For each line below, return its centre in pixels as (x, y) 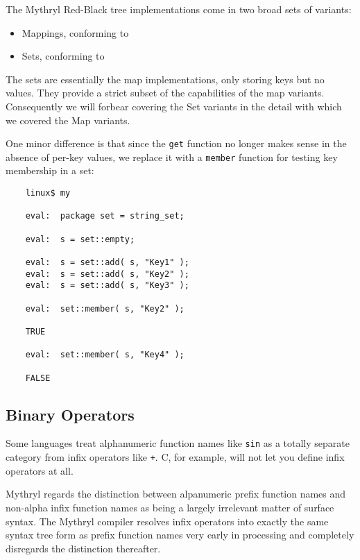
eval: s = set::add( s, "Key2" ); (107, 274)
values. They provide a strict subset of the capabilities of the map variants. (165, 93)
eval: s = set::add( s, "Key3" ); (107, 286)
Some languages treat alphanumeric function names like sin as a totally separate (178, 443)
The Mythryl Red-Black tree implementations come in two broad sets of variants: (179, 9)
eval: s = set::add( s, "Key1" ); (107, 262)
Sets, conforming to (63, 56)
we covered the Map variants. (68, 120)
